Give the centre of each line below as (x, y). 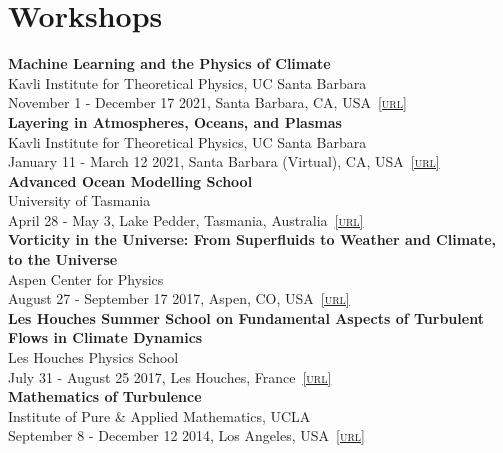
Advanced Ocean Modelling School (130, 180)
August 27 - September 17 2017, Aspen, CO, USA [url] (179, 298)
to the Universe (63, 259)
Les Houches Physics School (93, 357)
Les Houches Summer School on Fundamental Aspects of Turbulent (246, 317)
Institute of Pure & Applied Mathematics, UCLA (159, 415)
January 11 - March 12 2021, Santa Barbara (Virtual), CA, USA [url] (224, 161)
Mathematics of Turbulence (105, 396)
